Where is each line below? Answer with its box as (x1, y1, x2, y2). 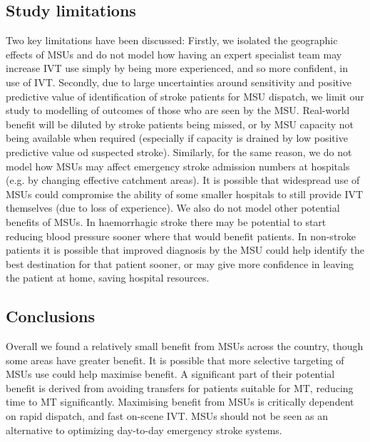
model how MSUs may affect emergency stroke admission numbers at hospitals (6, 158, 350, 173)
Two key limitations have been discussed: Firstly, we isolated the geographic (6, 33, 338, 48)
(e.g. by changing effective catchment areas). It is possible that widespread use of (6, 173, 360, 187)
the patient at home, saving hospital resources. (6, 270, 210, 285)
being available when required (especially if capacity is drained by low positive (6, 130, 348, 145)
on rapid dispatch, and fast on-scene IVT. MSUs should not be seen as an (6, 408, 329, 423)
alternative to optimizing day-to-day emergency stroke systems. (6, 422, 282, 437)
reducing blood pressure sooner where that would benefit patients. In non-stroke (6, 228, 356, 243)
